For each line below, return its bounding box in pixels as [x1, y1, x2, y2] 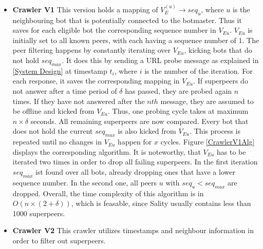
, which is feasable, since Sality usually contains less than [71, 198, 251, 209]
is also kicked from [118, 126, 176, 136]
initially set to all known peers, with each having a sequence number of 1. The [12, 34, 259, 45]
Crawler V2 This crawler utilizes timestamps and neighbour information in [12, 225, 254, 236]
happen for [118, 136, 152, 147]
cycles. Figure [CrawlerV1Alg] [160, 136, 255, 147]
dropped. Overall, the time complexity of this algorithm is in [12, 188, 204, 198]
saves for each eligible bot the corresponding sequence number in [12, 25, 216, 35]
